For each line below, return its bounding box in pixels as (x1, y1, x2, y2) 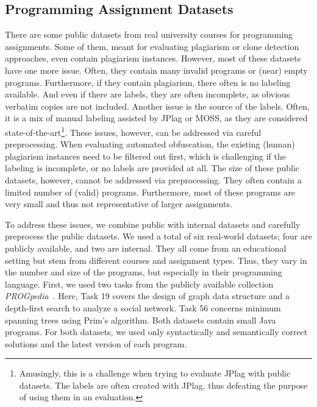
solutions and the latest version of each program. (5, 337, 187, 350)
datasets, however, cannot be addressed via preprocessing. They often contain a (5, 173, 302, 186)
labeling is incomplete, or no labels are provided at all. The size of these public (5, 161, 300, 174)
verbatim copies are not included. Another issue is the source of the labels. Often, (5, 99, 310, 112)
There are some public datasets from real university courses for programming (5, 28, 293, 41)
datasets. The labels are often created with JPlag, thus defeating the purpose (19, 378, 308, 391)
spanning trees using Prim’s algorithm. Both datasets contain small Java (5, 313, 276, 326)
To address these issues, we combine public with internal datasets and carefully (5, 218, 301, 230)
